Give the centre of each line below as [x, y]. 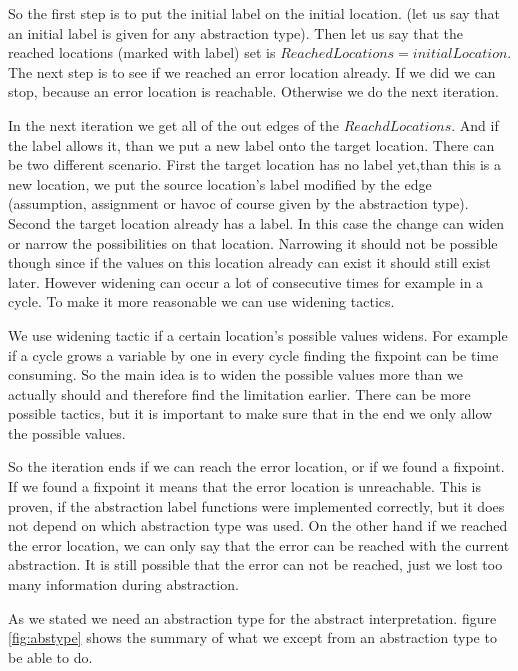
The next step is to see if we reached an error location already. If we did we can [252, 71]
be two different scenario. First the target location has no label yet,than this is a [255, 164]
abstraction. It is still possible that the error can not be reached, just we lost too [255, 564]
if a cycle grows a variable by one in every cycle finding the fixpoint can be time [253, 354]
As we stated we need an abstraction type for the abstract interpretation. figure [252, 617]
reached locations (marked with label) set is [142, 52]
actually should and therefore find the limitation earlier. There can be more [239, 393]
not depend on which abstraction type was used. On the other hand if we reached [258, 525]
